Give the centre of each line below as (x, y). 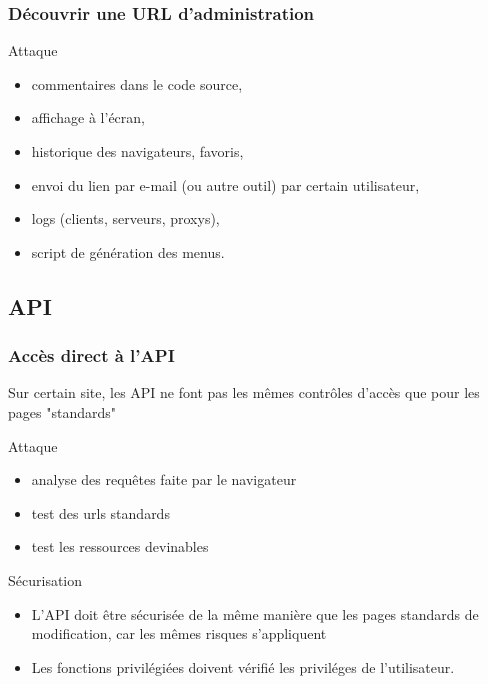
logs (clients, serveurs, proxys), (125, 218)
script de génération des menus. (128, 251)
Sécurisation (45, 579)
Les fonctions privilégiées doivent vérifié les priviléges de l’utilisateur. (243, 666)
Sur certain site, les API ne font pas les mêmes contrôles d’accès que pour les (244, 392)
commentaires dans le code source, (137, 83)
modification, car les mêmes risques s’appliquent (179, 633)
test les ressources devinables (120, 546)
